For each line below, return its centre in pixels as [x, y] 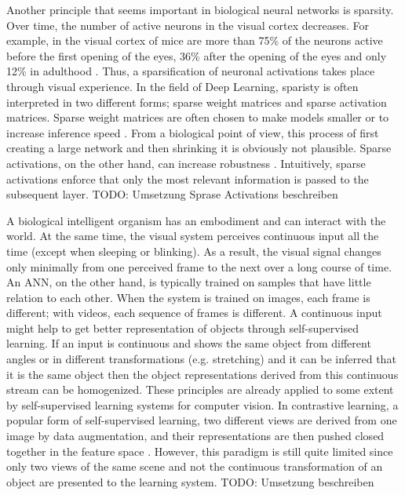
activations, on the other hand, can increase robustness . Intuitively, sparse [186, 163]
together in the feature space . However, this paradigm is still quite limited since [200, 451]
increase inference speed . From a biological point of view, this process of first [193, 132]
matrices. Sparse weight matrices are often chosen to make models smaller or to [198, 117]
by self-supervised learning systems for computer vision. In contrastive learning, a [202, 404]
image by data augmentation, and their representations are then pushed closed [195, 436]
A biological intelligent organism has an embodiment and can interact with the [196, 220]
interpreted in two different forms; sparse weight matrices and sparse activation [197, 102]
